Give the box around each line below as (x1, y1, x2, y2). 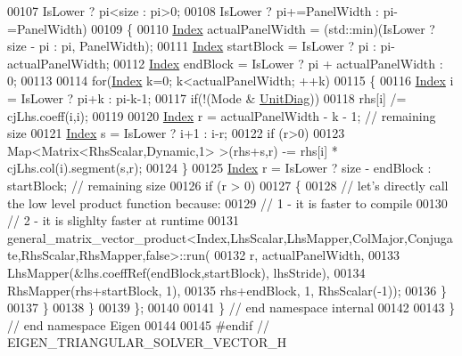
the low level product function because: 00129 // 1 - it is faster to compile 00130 (7, 193, 448, 212)
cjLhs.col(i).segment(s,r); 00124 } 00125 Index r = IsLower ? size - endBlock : (7, 158, 432, 177)
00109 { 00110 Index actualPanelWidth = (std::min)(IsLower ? (91, 19, 435, 37)
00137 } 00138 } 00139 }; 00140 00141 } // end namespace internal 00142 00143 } (7, 298, 456, 317)
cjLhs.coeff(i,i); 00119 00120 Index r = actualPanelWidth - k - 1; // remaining (7, 106, 436, 125)
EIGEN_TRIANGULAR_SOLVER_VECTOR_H (7, 333, 287, 352)
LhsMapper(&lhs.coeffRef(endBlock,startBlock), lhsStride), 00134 (7, 263, 366, 281)
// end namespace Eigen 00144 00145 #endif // (7, 315, 269, 334)
